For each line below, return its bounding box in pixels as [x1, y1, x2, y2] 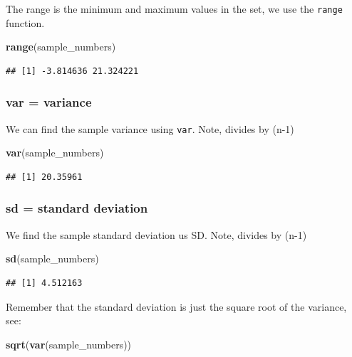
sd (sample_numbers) [6, 251, 99, 266]
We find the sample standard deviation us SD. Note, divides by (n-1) [6, 227, 307, 242]
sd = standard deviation [6, 199, 148, 217]
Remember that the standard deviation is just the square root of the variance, [6, 299, 347, 314]
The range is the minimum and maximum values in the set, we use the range [6, 1, 343, 16]
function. [6, 15, 45, 30]
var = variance [6, 93, 92, 111]
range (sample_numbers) [6, 39, 116, 54]
